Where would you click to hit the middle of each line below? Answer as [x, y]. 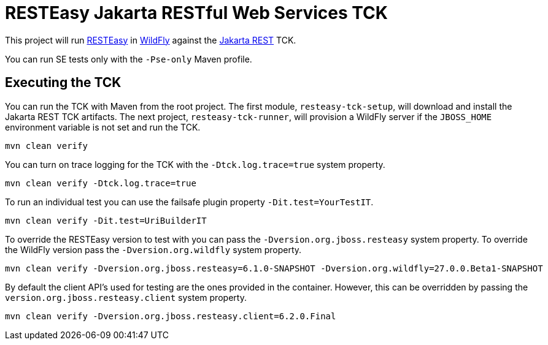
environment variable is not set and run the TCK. [103, 127]
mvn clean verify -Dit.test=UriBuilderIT [106, 220]
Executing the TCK [63, 83]
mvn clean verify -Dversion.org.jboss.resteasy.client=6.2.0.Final [171, 316]
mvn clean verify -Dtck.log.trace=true [101, 183]
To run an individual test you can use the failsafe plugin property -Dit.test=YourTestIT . [189, 202]
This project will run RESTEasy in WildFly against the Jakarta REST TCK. [151, 40]
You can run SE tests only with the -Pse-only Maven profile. [129, 59]
